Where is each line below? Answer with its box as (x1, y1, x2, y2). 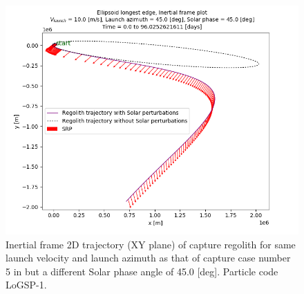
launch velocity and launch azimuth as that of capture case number (6, 250, 291, 265)
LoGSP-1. (6, 277, 47, 292)
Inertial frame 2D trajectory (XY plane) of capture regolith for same (6, 237, 296, 251)
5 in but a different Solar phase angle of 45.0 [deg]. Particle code (6, 264, 278, 278)
